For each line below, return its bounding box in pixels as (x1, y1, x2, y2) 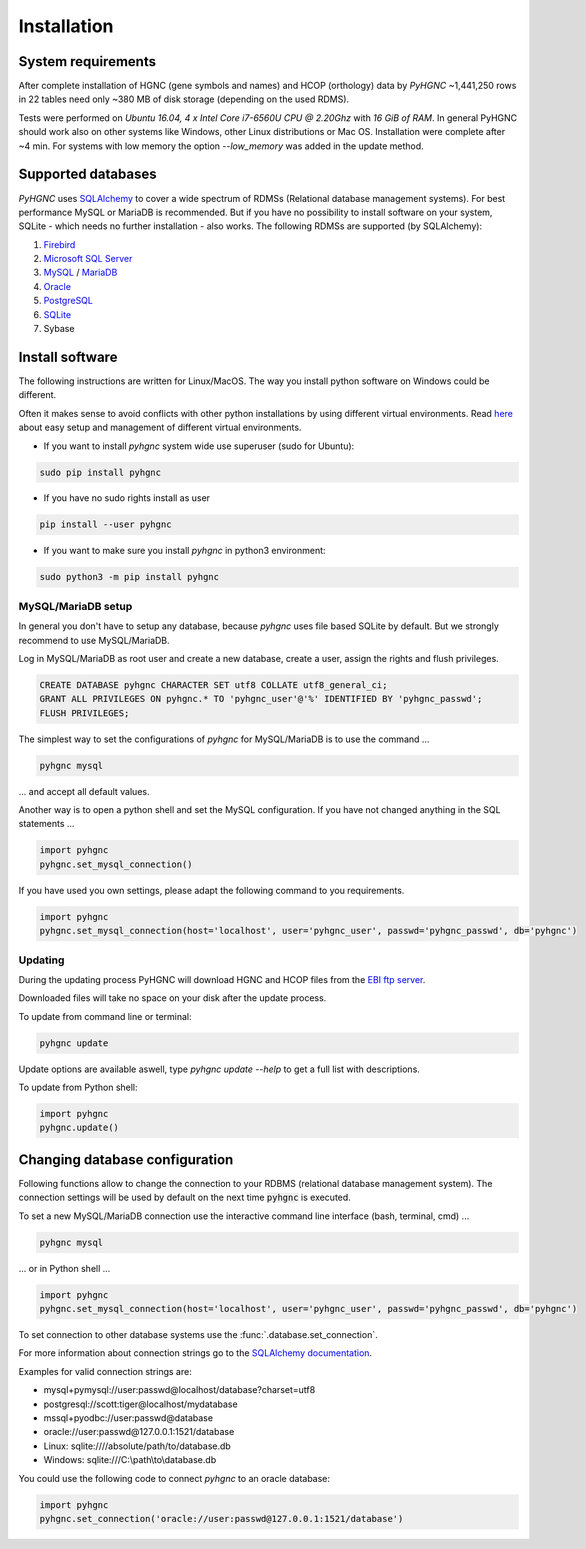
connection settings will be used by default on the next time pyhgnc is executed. (18, 1191, 352, 1204)
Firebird (43, 238, 76, 250)
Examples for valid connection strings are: (18, 1365, 192, 1377)
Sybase (43, 323, 75, 335)
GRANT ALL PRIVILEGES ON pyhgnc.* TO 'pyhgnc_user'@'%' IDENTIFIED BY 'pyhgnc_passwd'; (39, 693, 483, 705)
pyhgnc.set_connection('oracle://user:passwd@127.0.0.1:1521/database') (39, 1513, 404, 1524)
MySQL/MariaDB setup (18, 599, 133, 613)
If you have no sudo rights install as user (43, 492, 210, 504)
